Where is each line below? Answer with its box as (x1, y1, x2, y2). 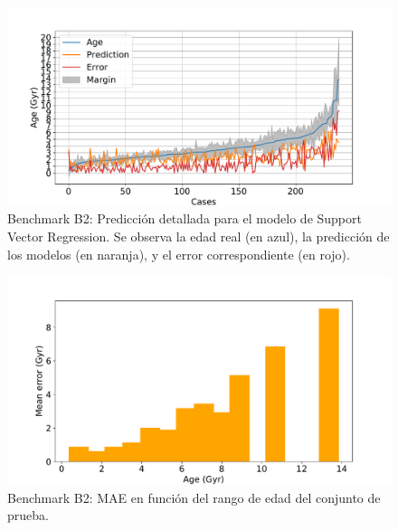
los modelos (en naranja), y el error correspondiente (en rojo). (7, 244, 350, 263)
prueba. (7, 506, 49, 525)
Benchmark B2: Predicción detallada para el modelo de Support (7, 209, 362, 228)
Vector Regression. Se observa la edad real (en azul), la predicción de (7, 227, 390, 246)
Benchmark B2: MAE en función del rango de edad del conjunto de (7, 487, 381, 506)
